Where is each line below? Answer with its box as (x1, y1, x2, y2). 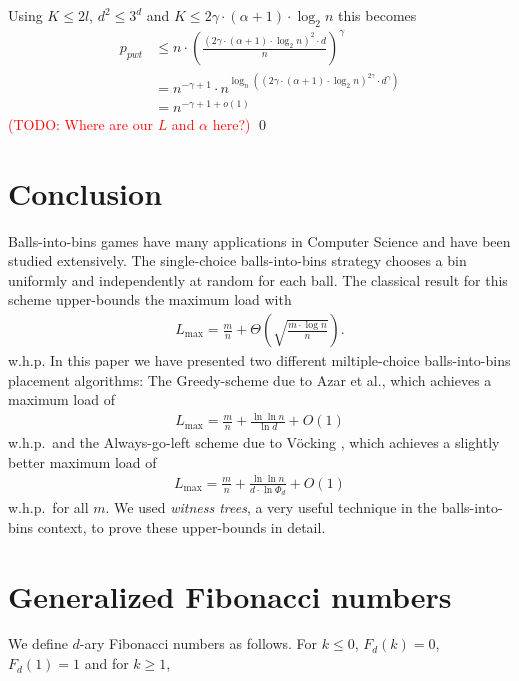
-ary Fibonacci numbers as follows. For (79, 633, 318, 654)
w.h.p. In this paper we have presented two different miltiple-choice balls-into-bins (8, 350, 511, 371)
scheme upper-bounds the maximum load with (8, 289, 292, 310)
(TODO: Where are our (8, 113, 153, 134)
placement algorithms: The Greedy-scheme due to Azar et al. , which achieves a (8, 369, 492, 390)
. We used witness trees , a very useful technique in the (105, 497, 437, 518)
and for (84, 653, 129, 674)
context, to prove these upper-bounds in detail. (37, 516, 326, 537)
